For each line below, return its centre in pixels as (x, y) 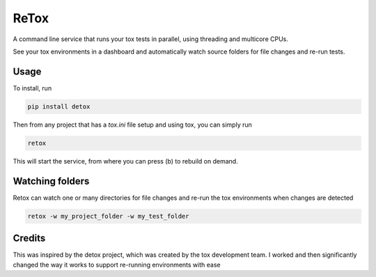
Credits (29, 238)
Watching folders (51, 181)
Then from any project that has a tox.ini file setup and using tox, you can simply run (132, 125)
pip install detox (59, 106)
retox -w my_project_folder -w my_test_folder (108, 216)
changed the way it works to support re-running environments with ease (117, 264)
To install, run (32, 88)
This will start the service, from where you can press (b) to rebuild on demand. (125, 161)
